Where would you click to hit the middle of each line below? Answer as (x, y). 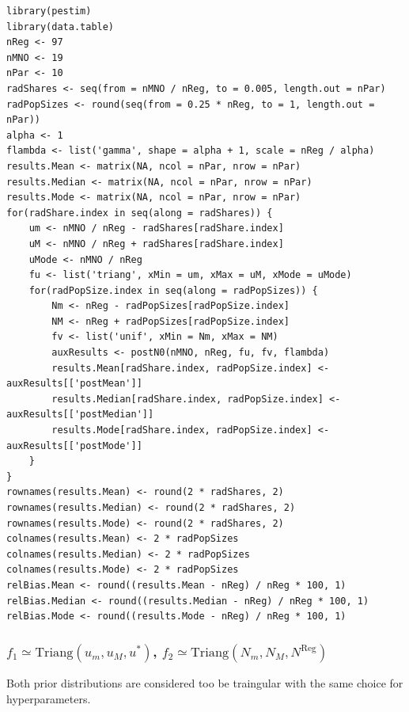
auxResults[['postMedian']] (80, 415)
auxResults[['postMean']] (74, 384)
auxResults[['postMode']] (74, 445)
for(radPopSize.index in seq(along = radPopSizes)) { (173, 290)
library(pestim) (49, 11)
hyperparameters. (49, 698)
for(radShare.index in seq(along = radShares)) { (140, 213)
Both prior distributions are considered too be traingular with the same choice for (205, 682)
